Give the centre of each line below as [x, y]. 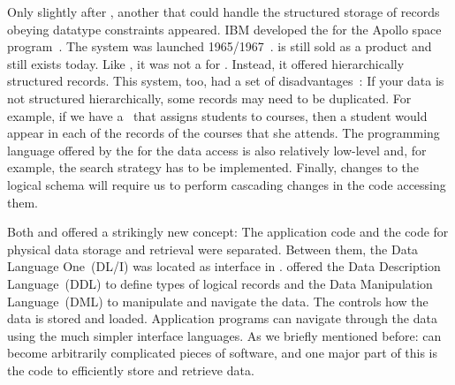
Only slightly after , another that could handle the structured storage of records [224, 11]
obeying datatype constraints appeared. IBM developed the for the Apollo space [224, 29]
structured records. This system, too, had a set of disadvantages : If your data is [226, 81]
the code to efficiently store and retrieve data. [131, 370]
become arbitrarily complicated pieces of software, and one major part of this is [223, 353]
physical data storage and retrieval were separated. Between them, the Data [213, 249]
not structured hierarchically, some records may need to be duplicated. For [209, 98]
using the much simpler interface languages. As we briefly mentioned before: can [224, 335]
